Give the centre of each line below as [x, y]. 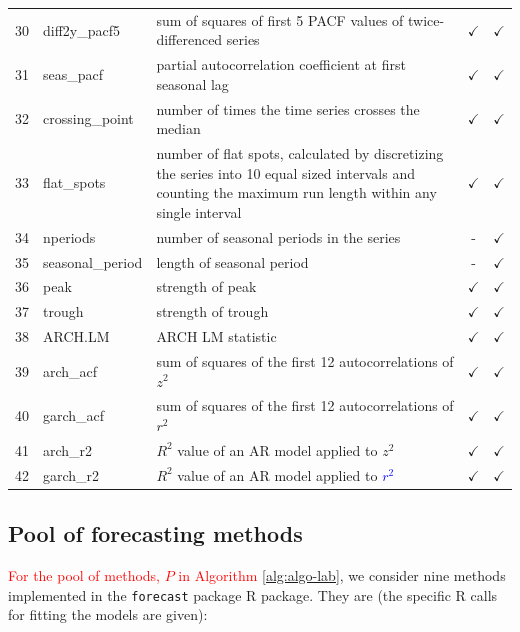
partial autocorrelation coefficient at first [281, 64]
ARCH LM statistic [216, 336]
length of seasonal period [232, 261]
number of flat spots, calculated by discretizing [300, 153]
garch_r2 [71, 474]
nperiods [69, 236]
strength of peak [206, 286]
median [178, 128]
